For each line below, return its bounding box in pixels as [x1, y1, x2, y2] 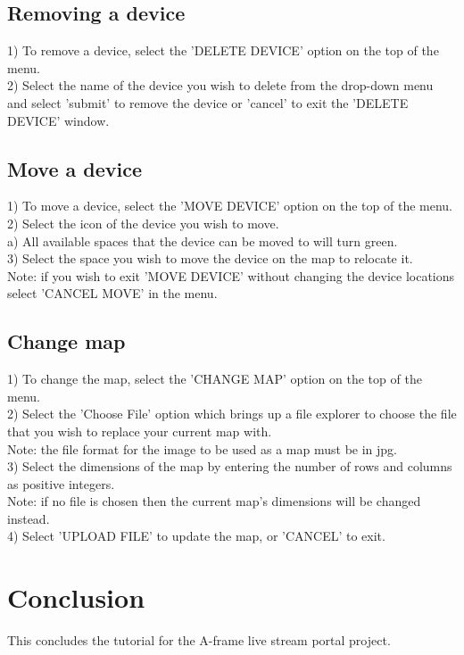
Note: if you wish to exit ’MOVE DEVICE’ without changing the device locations [7, 266, 455, 285]
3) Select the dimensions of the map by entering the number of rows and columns [7, 457, 452, 476]
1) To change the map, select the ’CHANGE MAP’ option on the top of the [7, 369, 422, 388]
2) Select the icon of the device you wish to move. [7, 213, 279, 232]
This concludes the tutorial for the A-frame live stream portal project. [7, 631, 391, 650]
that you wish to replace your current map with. [7, 421, 272, 440]
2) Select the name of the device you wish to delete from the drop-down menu [7, 76, 434, 95]
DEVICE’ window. [7, 111, 110, 129]
